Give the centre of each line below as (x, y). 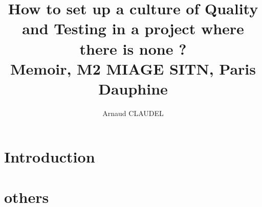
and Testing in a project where (133, 28)
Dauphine (133, 88)
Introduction (50, 157)
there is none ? (133, 48)
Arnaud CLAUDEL (133, 113)
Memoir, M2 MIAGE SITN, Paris (133, 68)
